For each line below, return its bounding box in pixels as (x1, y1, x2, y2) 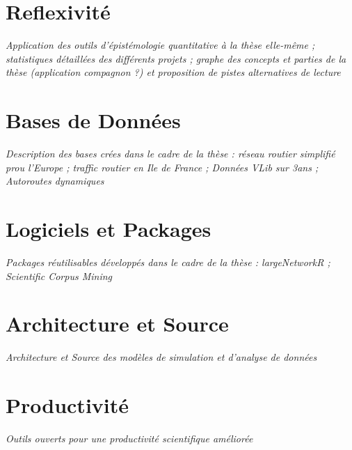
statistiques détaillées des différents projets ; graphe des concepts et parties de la (6, 51, 346, 65)
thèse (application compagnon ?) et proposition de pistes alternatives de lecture (6, 65, 341, 79)
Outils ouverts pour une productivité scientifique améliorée (6, 430, 253, 445)
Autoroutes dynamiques (6, 173, 104, 188)
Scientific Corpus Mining (6, 268, 113, 283)
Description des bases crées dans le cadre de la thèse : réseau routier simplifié (6, 146, 335, 161)
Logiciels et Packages (6, 215, 211, 242)
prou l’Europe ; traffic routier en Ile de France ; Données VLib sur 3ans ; (6, 160, 319, 174)
